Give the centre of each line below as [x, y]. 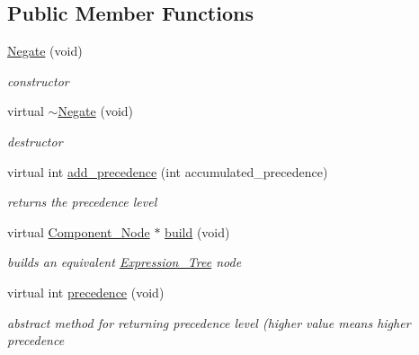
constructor [38, 80]
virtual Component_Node [79, 231]
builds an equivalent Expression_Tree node [125, 262]
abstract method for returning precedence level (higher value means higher [209, 322]
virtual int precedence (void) [86, 292]
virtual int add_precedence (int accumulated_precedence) [168, 171]
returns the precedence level [82, 202]
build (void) [197, 231]
